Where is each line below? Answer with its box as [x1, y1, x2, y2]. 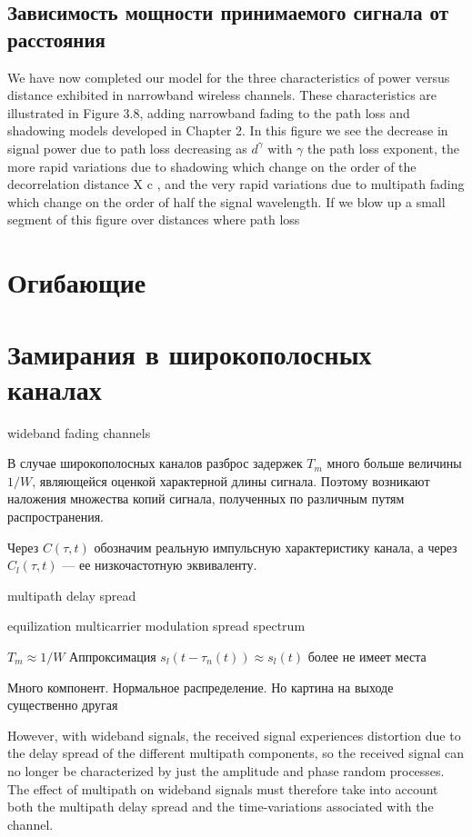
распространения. [7, 507, 105, 525]
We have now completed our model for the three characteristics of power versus [7, 67, 450, 86]
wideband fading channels [7, 423, 151, 442]
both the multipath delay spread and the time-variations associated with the [7, 797, 434, 816]
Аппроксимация [69, 646, 156, 665]
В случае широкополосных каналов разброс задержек [7, 453, 303, 473]
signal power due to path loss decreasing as [7, 138, 247, 157]
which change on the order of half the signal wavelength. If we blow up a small [7, 192, 446, 211]
